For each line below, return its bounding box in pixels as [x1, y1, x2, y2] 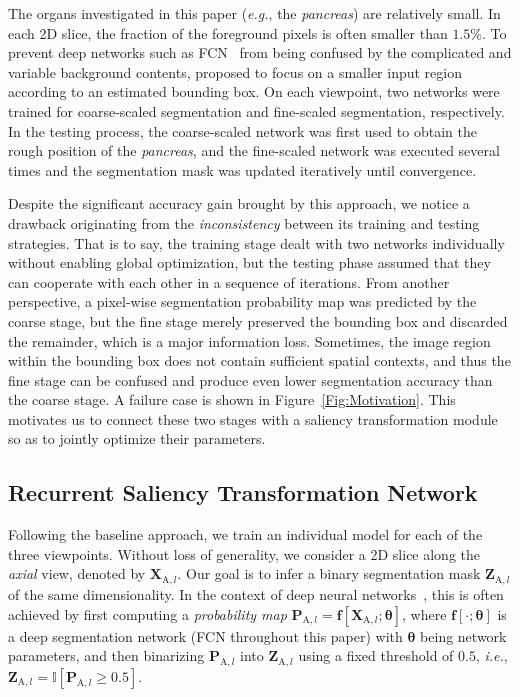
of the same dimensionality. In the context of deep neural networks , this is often [8, 583, 504, 604]
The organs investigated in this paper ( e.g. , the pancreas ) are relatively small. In [8, 3, 501, 23]
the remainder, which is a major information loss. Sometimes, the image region [8, 330, 491, 351]
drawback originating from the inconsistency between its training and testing [8, 212, 480, 233]
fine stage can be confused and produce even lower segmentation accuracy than [8, 369, 493, 390]
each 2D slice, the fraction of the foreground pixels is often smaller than [8, 22, 448, 43]
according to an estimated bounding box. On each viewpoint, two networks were [8, 81, 500, 102]
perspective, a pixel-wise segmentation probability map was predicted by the [8, 291, 477, 312]
